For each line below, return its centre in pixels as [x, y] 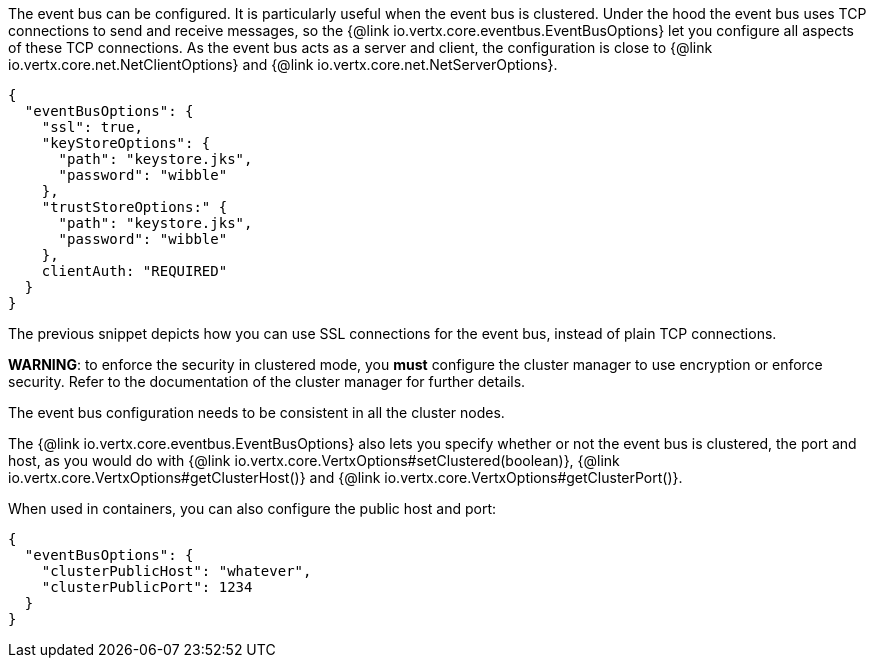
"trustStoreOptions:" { [134, 207]
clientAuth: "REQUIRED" [134, 271]
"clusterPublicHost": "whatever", [176, 571]
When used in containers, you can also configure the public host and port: [252, 508]
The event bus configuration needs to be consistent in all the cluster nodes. [256, 412]
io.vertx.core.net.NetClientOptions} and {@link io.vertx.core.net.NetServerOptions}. [283, 64]
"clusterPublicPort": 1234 [147, 587]
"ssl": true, [92, 127]
